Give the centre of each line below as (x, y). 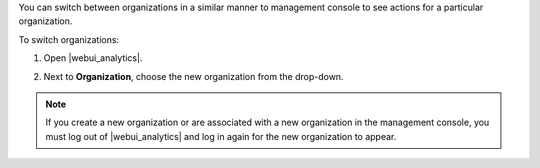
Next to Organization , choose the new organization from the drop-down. (193, 76)
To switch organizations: (69, 39)
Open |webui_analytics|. (93, 58)
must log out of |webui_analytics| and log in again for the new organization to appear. (221, 136)
